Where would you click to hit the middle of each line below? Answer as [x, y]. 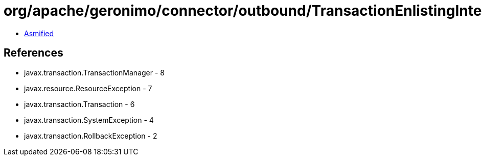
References [33, 53]
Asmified [39, 33]
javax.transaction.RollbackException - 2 [91, 136]
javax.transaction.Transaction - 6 [79, 104]
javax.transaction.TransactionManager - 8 [94, 72]
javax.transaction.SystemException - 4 [89, 120]
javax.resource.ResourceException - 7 [88, 88]
